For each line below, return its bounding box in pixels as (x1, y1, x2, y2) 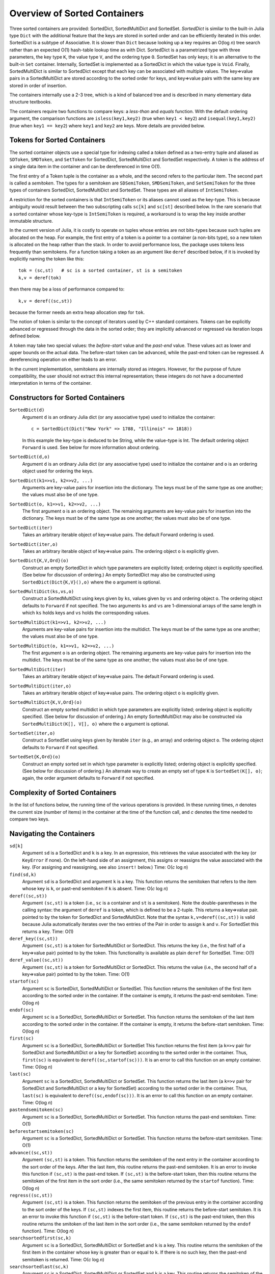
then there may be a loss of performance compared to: (9, 286, 125, 293)
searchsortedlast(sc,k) (9, 1264, 69, 1269)
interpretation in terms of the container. (9, 380, 92, 386)
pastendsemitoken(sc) (9, 1107, 64, 1113)
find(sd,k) (9, 871, 37, 878)
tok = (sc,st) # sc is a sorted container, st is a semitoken (18, 268, 183, 274)
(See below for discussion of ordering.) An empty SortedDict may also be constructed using (22, 572, 215, 578)
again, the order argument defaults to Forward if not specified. (22, 775, 155, 781)
